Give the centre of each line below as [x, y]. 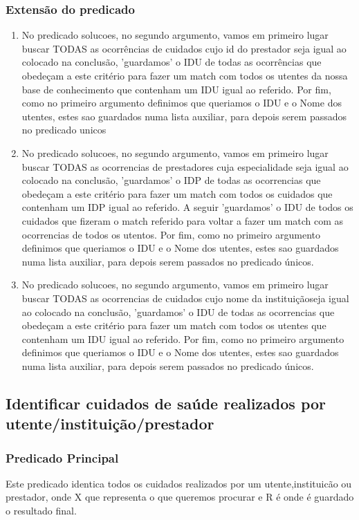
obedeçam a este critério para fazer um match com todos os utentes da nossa [185, 75]
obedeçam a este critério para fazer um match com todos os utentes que [174, 325]
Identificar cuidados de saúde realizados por [166, 403]
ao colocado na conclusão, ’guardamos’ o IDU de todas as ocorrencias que [178, 312]
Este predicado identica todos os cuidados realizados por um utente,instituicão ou [179, 483]
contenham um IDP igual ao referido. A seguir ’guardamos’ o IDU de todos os [187, 207]
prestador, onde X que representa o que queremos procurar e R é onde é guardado [180, 497]
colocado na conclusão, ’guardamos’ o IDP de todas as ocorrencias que [171, 180]
